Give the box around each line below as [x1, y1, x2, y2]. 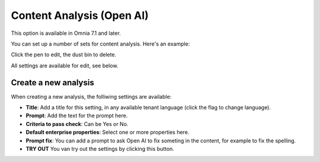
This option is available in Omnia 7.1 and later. [11, 30, 121, 37]
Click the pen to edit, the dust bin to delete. [11, 51, 117, 59]
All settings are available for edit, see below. [11, 62, 119, 69]
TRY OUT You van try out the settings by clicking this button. [25, 145, 175, 152]
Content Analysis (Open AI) [11, 9, 149, 22]
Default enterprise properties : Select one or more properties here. [25, 129, 190, 136]
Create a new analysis [11, 77, 94, 88]
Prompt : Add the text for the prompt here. [25, 112, 128, 119]
